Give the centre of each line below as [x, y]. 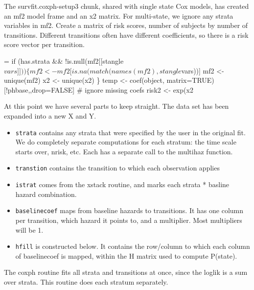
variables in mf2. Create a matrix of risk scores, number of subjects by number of [126, 25]
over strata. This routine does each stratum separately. [86, 281]
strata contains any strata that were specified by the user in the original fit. [130, 132]
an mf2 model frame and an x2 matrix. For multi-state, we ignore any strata [119, 15]
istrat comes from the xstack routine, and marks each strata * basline [122, 184]
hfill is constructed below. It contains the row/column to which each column [133, 246]
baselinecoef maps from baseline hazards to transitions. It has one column [129, 210]
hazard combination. [46, 194]
